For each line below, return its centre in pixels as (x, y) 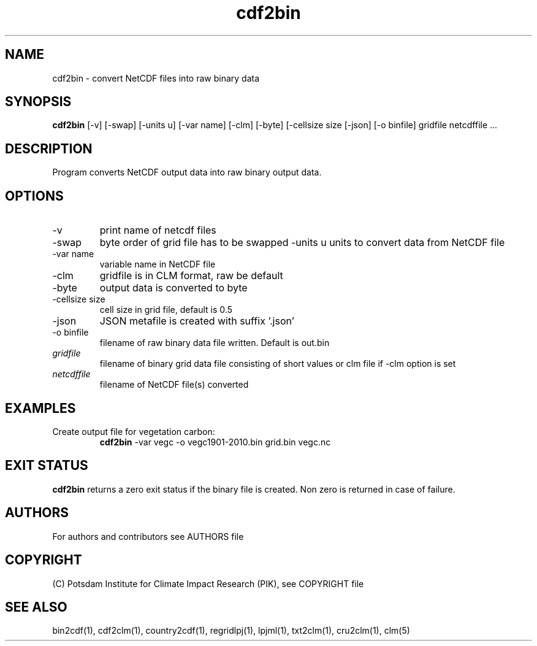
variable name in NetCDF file (158, 264)
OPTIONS (34, 196)
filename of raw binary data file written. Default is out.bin (215, 343)
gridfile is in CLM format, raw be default (191, 276)
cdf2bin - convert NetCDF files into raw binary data (156, 78)
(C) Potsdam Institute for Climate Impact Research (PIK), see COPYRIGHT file (208, 583)
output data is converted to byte (173, 288)
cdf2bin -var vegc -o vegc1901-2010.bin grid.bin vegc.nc (215, 442)
